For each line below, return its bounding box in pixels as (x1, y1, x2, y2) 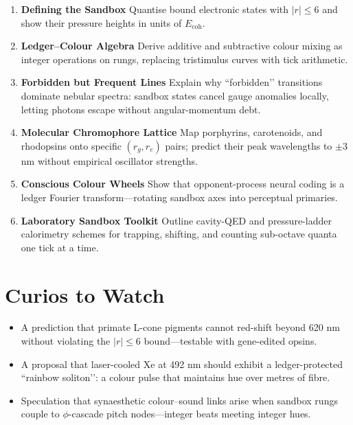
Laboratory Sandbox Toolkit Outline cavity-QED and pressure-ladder (21, 213, 332, 227)
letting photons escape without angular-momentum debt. (21, 102, 261, 116)
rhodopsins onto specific (21, 138, 122, 152)
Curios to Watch (5, 280, 165, 308)
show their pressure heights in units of (21, 15, 182, 30)
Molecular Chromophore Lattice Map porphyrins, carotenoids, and (21, 125, 323, 139)
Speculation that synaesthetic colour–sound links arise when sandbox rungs (21, 393, 338, 407)
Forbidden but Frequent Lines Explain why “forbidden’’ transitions (21, 75, 323, 89)
